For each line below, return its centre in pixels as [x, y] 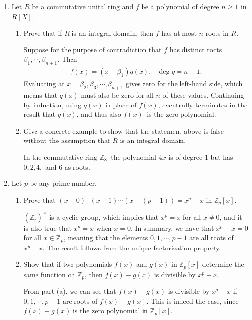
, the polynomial [132, 157]
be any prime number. [63, 183]
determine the [223, 264]
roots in [217, 33]
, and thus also [99, 114]
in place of [121, 104]
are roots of [80, 301]
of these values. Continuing [203, 95]
